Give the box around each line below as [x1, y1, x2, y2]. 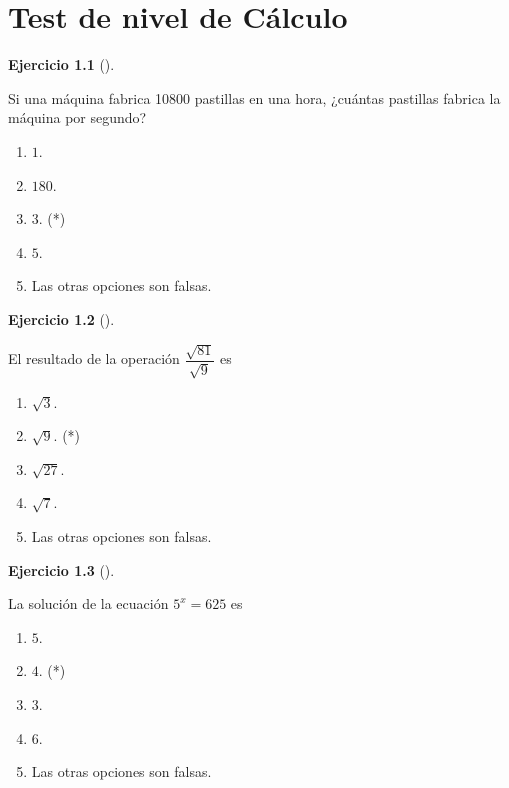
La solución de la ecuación [8, 593, 169, 614]
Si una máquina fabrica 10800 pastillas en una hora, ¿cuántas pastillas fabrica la [8, 87, 501, 108]
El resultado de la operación [8, 348, 180, 369]
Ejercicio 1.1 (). [8, 54, 115, 75]
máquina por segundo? [8, 107, 147, 128]
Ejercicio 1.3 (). [8, 559, 115, 580]
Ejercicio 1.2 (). [8, 308, 115, 329]
